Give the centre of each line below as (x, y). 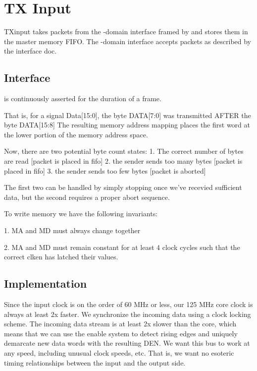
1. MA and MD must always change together (72, 230)
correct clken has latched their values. (61, 257)
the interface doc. (30, 51)
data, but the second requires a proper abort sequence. (87, 197)
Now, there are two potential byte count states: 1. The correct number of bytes (124, 151)
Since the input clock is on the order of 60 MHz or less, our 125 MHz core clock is (128, 304)
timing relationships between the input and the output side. (95, 362)
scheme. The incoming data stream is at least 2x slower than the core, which (120, 324)
